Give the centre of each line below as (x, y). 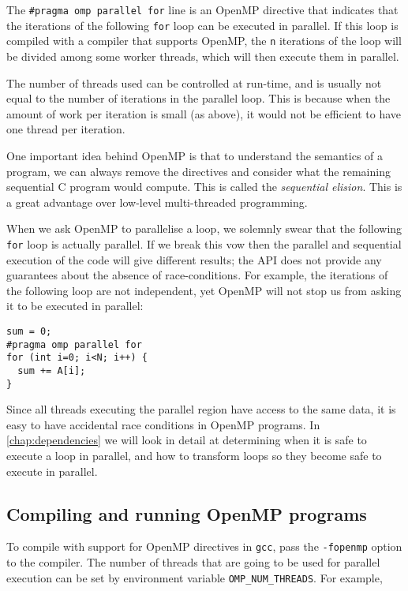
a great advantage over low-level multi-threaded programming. (157, 202)
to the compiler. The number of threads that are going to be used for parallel (193, 562)
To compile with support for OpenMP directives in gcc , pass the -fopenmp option (204, 546)
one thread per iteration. (66, 129)
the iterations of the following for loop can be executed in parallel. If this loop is (202, 25)
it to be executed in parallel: (75, 306)
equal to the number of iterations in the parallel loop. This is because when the (198, 98)
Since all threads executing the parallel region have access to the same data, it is (201, 409)
